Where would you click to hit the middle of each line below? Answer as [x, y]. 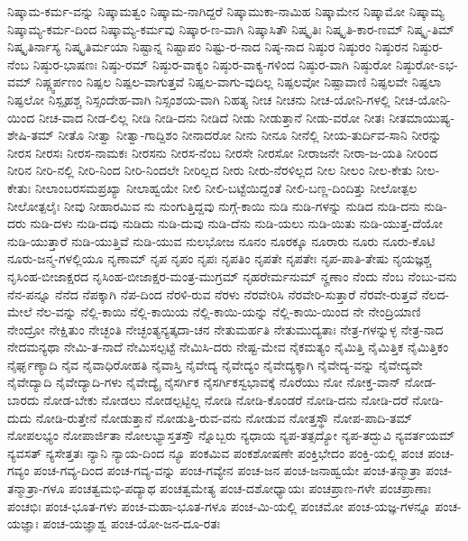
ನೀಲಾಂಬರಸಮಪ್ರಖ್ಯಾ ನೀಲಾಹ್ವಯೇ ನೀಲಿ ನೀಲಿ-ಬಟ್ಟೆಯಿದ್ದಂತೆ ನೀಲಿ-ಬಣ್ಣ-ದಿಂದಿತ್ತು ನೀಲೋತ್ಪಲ [226, 187]
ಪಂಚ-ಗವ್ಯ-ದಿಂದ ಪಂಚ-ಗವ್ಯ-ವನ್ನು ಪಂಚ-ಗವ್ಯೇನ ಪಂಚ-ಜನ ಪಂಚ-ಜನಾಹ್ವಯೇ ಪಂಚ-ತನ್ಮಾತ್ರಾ [228, 470]
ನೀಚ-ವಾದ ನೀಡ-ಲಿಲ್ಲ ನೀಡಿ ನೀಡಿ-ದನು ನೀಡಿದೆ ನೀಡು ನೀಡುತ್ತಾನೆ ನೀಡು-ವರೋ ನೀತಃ [211, 117]
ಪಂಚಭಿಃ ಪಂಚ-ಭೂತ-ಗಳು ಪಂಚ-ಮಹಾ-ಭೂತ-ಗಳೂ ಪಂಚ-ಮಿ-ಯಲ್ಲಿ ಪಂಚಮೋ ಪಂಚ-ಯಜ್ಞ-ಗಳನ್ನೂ [219, 505]
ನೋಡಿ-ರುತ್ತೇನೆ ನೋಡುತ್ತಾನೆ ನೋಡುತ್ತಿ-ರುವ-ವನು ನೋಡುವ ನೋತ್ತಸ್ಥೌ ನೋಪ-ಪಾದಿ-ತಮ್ [224, 417]
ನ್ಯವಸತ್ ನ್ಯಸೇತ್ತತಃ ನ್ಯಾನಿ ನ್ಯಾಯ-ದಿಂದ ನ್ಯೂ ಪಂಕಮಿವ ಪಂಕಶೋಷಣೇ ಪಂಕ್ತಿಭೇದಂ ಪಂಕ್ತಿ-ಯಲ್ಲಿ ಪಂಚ [216, 452]
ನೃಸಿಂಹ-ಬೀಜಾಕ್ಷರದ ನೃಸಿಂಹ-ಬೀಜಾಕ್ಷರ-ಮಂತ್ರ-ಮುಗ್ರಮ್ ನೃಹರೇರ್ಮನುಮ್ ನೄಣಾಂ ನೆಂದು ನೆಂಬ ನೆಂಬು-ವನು [232, 275]
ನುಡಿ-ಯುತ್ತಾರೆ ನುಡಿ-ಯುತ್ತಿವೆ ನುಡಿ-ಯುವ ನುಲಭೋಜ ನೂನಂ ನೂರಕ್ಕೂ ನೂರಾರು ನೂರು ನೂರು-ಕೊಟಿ [221, 240]
